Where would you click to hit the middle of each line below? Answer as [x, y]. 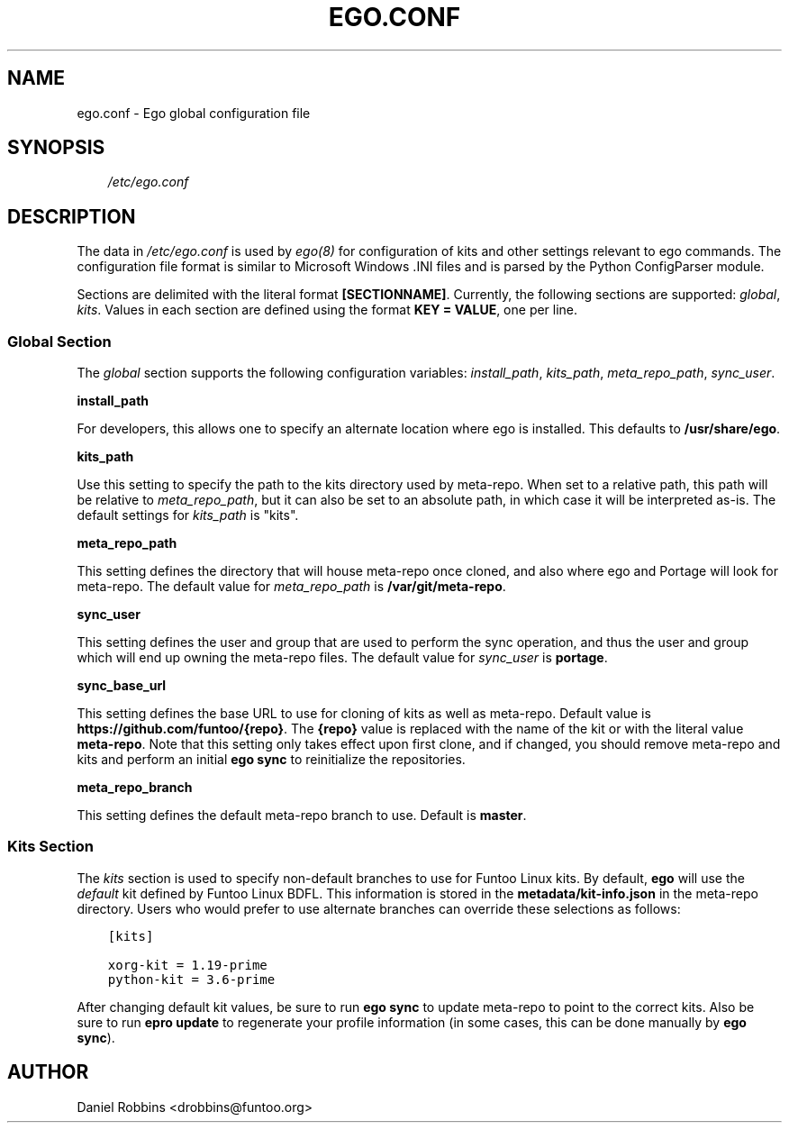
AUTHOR [48, 1072]
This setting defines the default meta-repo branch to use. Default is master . [302, 816]
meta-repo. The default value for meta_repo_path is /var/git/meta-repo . [291, 587]
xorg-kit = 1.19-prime [187, 965]
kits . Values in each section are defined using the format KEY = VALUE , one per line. [327, 310]
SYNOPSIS [56, 148]
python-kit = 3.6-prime [191, 979]
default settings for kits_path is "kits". [188, 515]
